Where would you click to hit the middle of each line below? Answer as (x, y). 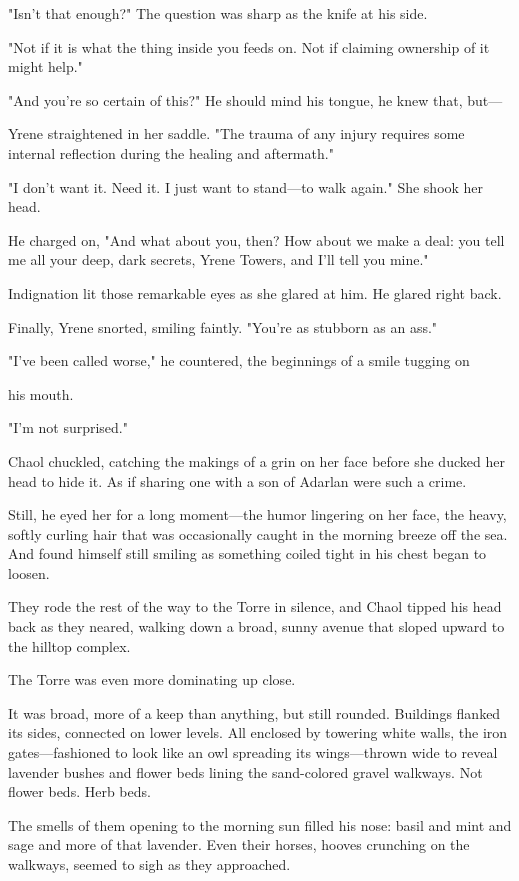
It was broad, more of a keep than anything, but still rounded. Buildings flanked (254, 712)
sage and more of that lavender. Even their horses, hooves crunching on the (239, 844)
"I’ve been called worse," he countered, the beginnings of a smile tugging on (239, 360)
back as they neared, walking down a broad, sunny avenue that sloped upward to (256, 626)
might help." (45, 66)
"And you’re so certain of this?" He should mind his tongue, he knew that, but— (255, 99)
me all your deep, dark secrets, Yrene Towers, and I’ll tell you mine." (218, 259)
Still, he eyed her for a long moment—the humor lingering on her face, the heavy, (257, 514)
